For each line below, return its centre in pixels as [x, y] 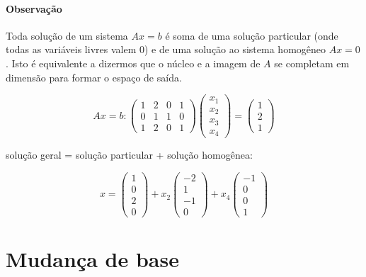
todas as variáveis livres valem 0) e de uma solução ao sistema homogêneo [166, 49]
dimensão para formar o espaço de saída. [94, 77]
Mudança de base [92, 259]
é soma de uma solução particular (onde [252, 35]
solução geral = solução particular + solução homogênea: [129, 155]
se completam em [312, 63]
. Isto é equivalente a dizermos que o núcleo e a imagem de [133, 63]
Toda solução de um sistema [67, 35]
